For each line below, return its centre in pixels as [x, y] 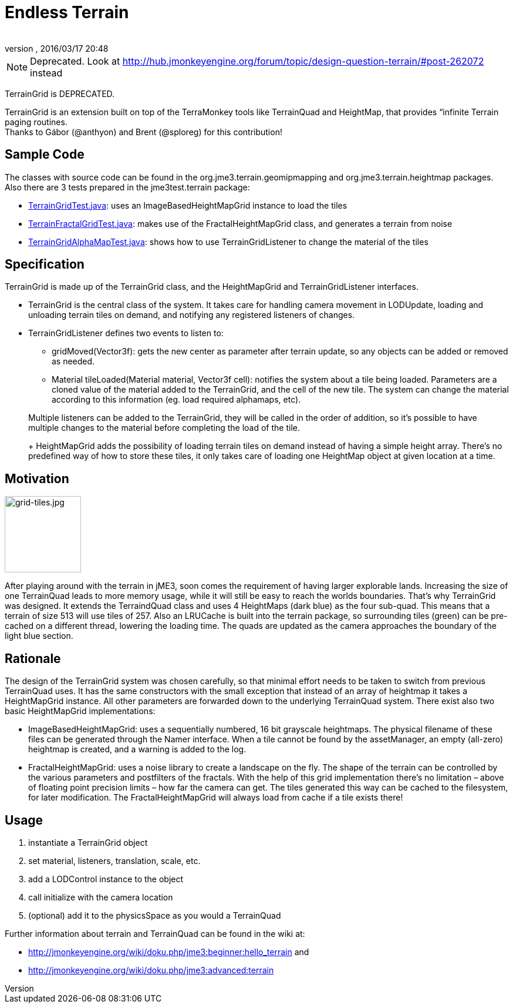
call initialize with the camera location [101, 897]
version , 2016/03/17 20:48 [57, 48]
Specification [45, 264]
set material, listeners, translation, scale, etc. [114, 860]
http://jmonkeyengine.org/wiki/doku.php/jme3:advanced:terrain [151, 970]
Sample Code [45, 155]
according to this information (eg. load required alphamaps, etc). [176, 400]
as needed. [73, 361]
